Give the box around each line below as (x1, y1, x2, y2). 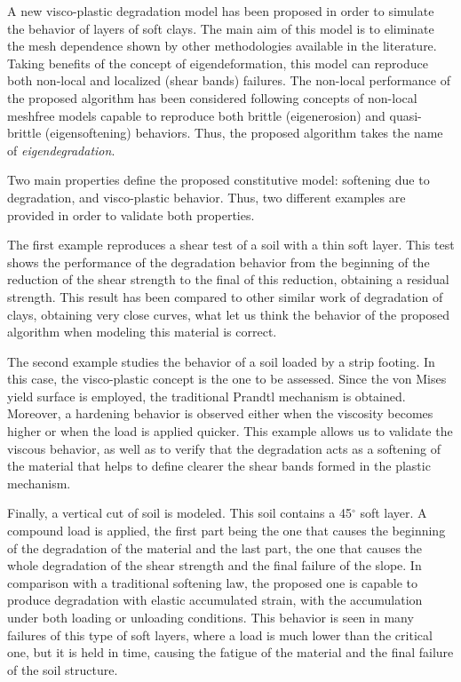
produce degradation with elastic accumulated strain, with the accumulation (7, 591, 423, 609)
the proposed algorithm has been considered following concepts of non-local (7, 88, 417, 107)
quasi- (389, 106, 422, 124)
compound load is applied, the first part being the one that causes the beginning (7, 521, 446, 540)
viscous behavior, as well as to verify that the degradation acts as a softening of (7, 439, 441, 457)
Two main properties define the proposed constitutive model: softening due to (7, 170, 430, 189)
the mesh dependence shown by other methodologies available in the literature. (7, 36, 437, 55)
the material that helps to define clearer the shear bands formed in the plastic (7, 456, 431, 475)
